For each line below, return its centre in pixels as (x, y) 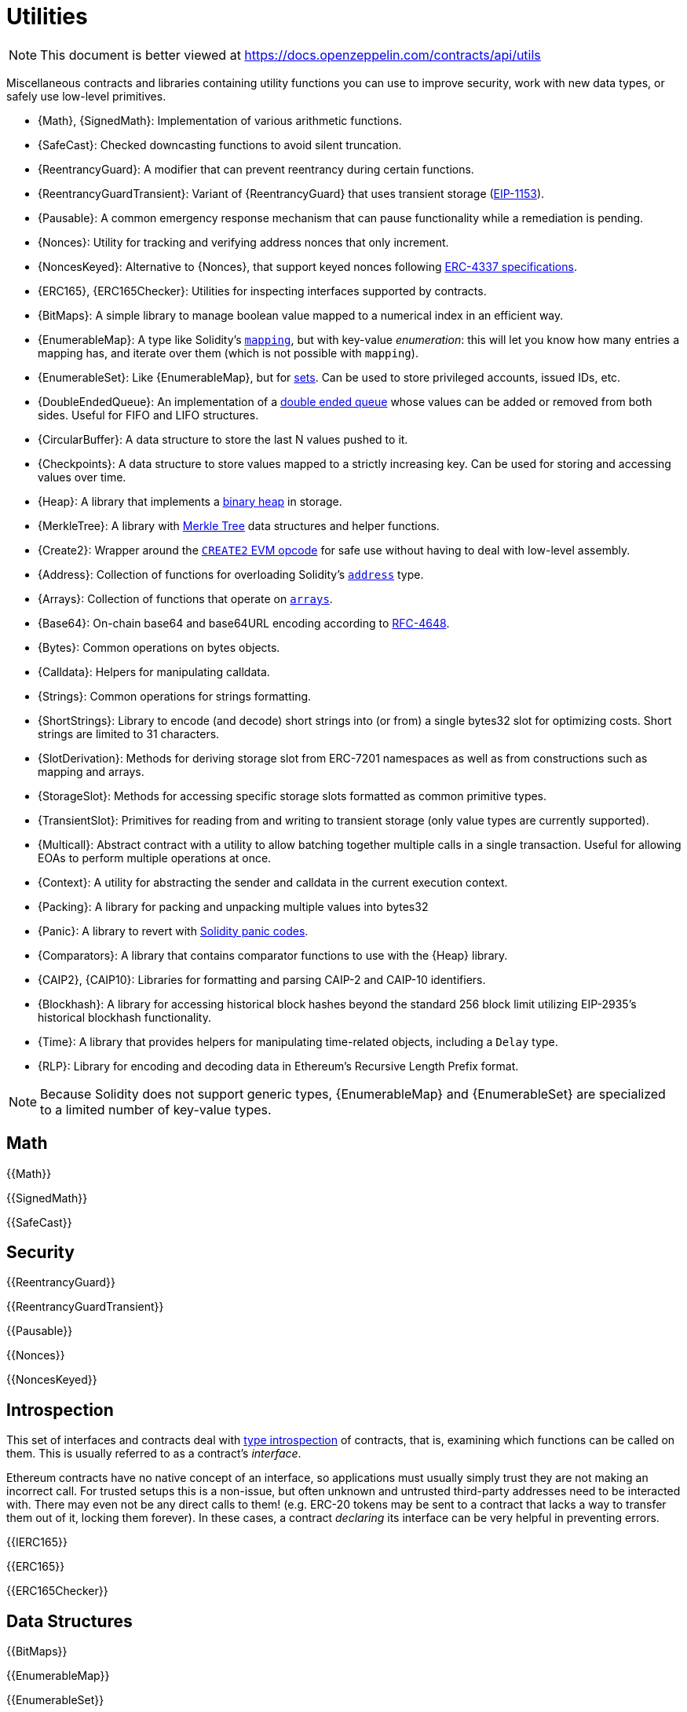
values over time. (82, 477)
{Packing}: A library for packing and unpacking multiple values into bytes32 (233, 906)
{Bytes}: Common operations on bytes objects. (159, 647)
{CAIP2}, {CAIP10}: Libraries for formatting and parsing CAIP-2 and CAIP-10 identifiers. (262, 979)
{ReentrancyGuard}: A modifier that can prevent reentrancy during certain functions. (256, 169)
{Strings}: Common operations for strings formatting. (175, 696)
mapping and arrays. (91, 771)
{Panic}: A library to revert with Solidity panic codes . (173, 931)
